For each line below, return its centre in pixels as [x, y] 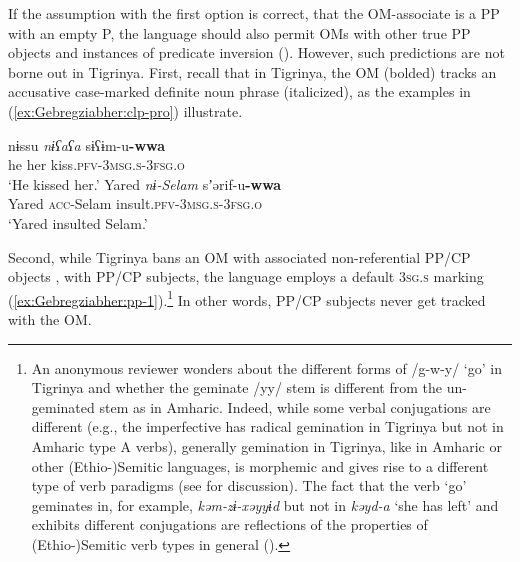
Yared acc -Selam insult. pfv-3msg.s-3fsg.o [135, 203]
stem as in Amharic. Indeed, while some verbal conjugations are [295, 406]
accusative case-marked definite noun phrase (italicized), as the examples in [239, 91]
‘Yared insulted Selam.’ [78, 222]
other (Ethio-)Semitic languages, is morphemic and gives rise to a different [260, 465]
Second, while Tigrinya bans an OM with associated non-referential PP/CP [239, 256]
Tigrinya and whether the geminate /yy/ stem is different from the [236, 387]
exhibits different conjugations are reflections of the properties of [229, 524]
